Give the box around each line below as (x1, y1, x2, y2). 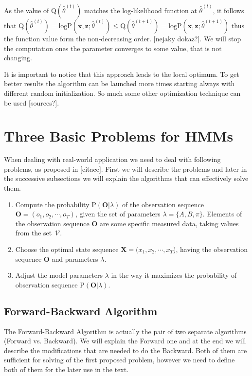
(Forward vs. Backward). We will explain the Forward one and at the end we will (4, 336, 246, 346)
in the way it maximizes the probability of (111, 270, 237, 280)
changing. (4, 53, 32, 63)
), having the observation (173, 244, 248, 254)
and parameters (52, 253, 98, 264)
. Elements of (202, 209, 242, 219)
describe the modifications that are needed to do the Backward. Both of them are (4, 345, 247, 355)
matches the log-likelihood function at (84, 5, 197, 15)
